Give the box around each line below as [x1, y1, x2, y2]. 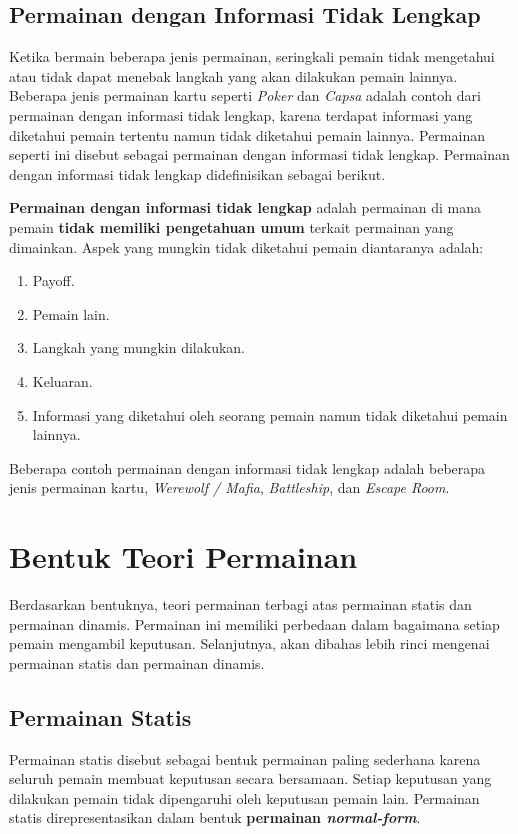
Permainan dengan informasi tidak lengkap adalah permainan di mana [9, 197, 481, 218]
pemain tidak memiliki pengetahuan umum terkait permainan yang [9, 216, 454, 237]
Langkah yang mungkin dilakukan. [32, 337, 245, 358]
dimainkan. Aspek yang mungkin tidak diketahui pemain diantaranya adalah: [9, 236, 484, 257]
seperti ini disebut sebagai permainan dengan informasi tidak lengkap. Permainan [9, 144, 510, 165]
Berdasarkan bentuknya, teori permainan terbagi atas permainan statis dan [9, 594, 472, 615]
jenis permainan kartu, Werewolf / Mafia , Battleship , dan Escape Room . [9, 477, 450, 498]
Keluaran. [32, 370, 93, 391]
